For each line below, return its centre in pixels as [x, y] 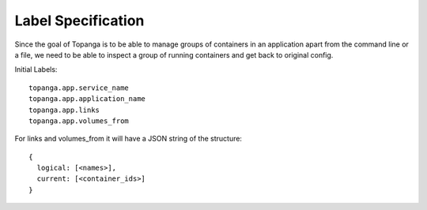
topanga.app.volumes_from [79, 121]
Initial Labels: [36, 69]
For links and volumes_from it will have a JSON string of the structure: [128, 139]
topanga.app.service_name [79, 88]
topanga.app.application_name [87, 99]
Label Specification [79, 21]
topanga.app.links [64, 110]
